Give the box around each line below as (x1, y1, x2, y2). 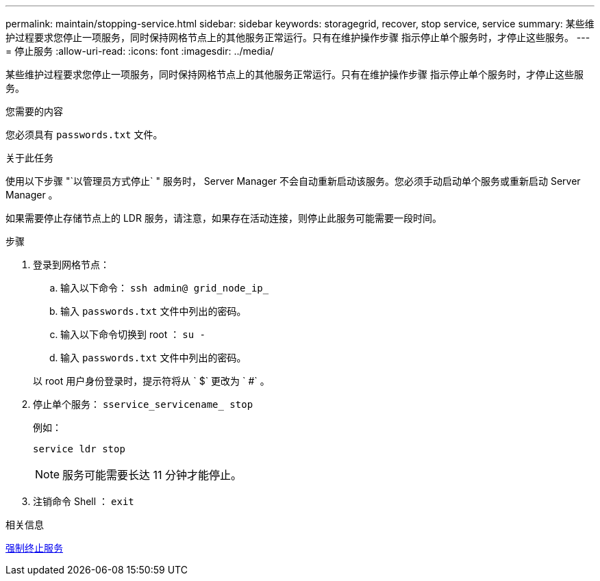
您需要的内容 (5, 105, 63, 117)
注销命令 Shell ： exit (33, 495, 134, 507)
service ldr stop (33, 443, 125, 454)
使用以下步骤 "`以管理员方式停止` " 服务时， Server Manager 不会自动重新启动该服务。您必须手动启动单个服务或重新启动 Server (5, 175, 581, 187)
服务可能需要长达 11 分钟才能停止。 (62, 468, 242, 482)
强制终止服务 (5, 542, 63, 554)
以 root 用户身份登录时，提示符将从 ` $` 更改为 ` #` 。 (33, 375, 270, 387)
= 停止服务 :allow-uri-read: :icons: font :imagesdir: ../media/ (5, 45, 274, 57)
